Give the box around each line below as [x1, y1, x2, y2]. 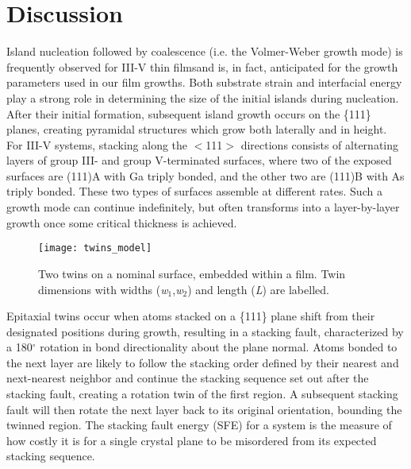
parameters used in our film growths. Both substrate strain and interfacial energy [6, 74, 402, 91]
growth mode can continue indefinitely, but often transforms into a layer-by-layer [6, 199, 400, 215]
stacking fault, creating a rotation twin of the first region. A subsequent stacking [6, 386, 398, 402]
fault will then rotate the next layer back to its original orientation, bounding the [6, 401, 402, 417]
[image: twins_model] [38, 242, 152, 254]
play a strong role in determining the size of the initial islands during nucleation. [6, 89, 399, 106]
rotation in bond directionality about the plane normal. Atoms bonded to [40, 339, 398, 355]
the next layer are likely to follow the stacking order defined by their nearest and [6, 354, 399, 370]
